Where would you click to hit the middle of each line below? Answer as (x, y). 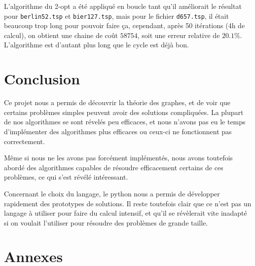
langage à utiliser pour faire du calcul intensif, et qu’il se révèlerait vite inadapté (126, 213)
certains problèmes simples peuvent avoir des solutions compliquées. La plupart (124, 112)
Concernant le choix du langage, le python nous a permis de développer (112, 193)
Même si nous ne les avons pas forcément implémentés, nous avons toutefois (118, 158)
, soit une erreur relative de (179, 35)
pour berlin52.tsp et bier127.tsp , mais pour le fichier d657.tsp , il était (116, 16)
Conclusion (42, 79)
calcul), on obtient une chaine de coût (61, 35)
